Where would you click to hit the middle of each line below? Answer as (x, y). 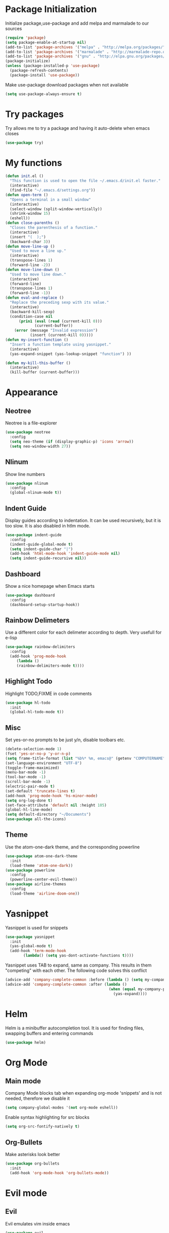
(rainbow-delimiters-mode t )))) (50, 666)
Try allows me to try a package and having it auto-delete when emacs (77, 128)
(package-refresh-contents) (39, 71)
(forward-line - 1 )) (30, 293)
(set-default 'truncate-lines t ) (40, 791)
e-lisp (11, 638)
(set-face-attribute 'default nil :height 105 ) (56, 805)
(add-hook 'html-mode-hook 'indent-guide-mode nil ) (65, 554)
